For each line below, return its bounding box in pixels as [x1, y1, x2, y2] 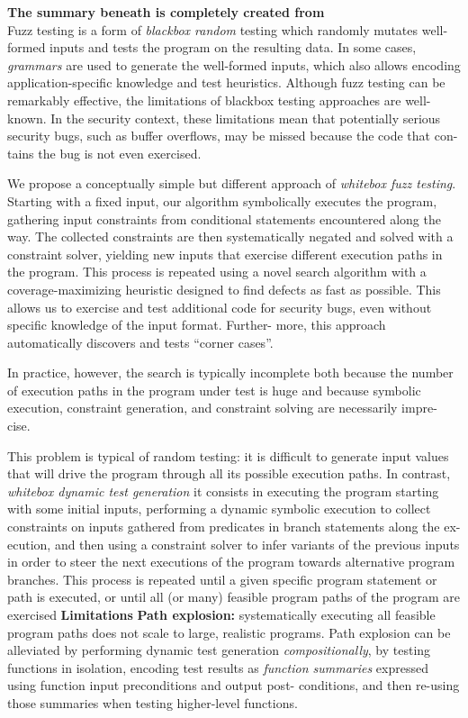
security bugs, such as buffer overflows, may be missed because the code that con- [7, 126, 458, 145]
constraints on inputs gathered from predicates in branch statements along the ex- [7, 517, 461, 536]
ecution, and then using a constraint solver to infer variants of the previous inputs [7, 534, 460, 553]
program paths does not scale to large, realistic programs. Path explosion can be [7, 623, 451, 641]
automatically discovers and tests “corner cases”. [7, 332, 274, 351]
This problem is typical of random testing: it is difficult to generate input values [7, 446, 449, 465]
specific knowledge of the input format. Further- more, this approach [7, 315, 386, 334]
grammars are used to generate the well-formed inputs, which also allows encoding [7, 55, 461, 74]
